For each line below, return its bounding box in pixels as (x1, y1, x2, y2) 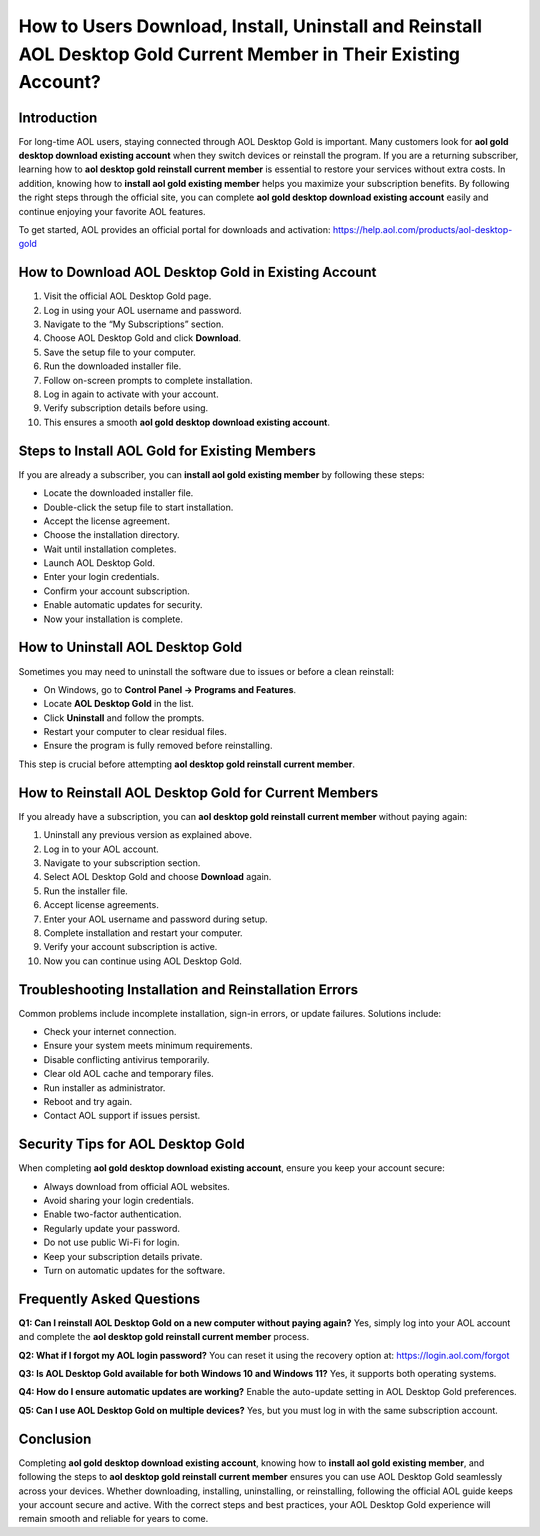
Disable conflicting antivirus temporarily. (43, 1053, 210, 1065)
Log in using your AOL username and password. (43, 304, 242, 316)
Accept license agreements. (43, 899, 159, 911)
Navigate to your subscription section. (43, 856, 201, 869)
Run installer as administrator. (43, 1081, 166, 1094)
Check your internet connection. (43, 1025, 177, 1037)
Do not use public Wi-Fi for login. (43, 1236, 180, 1249)
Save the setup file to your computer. (43, 346, 197, 358)
